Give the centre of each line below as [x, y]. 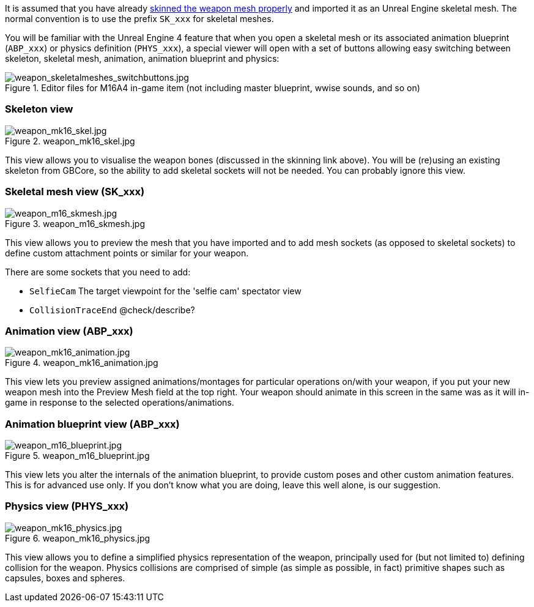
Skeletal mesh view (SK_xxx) [75, 192]
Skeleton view [39, 109]
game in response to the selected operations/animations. [120, 403]
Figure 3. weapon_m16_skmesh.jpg [75, 223]
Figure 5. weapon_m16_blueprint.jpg [77, 456]
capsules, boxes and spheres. [65, 578]
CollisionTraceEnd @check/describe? [112, 310]
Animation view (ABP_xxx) [69, 331]
